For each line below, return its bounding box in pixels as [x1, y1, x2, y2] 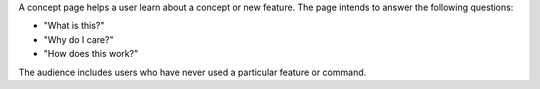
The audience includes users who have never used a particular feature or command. [18, 66, 367, 78]
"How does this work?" [43, 48, 139, 60]
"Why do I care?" [43, 33, 114, 45]
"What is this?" [43, 20, 105, 32]
